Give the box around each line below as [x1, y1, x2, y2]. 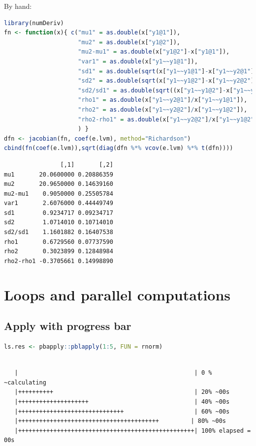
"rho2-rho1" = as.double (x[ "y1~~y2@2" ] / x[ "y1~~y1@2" [78, 116, 255, 123]
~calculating [4, 379, 46, 386]
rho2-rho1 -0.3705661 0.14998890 [4, 257, 113, 265]
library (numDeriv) [4, 19, 64, 27]
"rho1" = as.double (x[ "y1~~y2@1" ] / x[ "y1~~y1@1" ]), [78, 96, 248, 104]
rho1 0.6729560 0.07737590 [4, 238, 113, 245]
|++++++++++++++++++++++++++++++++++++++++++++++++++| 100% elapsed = [14, 427, 251, 434]
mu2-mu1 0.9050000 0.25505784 [4, 190, 113, 197]
